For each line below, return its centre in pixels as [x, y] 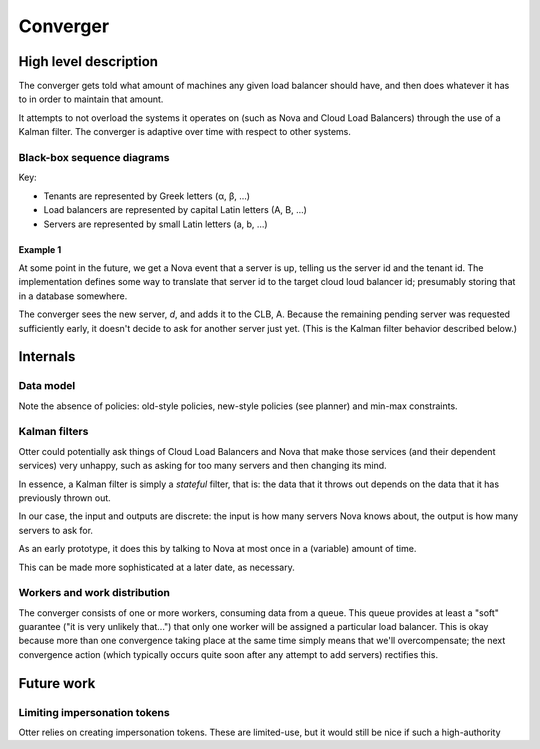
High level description [88, 61]
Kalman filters [53, 432]
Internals [47, 356]
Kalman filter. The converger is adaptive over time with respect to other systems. [185, 132]
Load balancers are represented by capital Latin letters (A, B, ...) [175, 210]
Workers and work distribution [94, 593]
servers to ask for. [56, 530]
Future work [57, 683]
